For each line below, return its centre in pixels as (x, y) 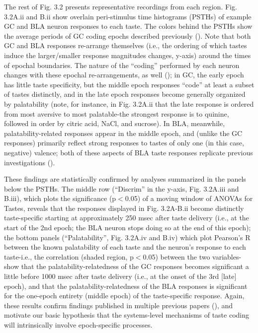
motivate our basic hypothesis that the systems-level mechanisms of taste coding (127, 315)
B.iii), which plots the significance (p (60, 198)
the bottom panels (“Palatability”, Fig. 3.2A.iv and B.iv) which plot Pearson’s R (127, 237)
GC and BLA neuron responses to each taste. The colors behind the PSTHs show (128, 26)
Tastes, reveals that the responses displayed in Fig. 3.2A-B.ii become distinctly (124, 208)
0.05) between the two (176, 256)
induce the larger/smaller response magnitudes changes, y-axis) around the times (128, 55)
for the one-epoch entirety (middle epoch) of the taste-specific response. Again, (124, 296)
